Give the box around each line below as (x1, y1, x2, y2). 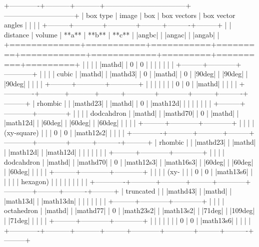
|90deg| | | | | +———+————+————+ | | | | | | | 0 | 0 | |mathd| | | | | (4, 78, 237, 88)
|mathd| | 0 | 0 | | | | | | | (99, 58, 174, 69)
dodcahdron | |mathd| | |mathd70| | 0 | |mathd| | (90, 107, 239, 118)
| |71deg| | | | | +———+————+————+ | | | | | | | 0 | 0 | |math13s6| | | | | (4, 215, 251, 226)
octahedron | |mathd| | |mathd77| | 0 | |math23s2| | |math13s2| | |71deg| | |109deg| (4, 205, 255, 216)
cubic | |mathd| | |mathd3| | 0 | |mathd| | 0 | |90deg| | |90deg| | (56, 68, 248, 79)
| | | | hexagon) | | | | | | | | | (4, 176, 87, 186)
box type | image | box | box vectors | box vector (86, 9, 235, 20)
